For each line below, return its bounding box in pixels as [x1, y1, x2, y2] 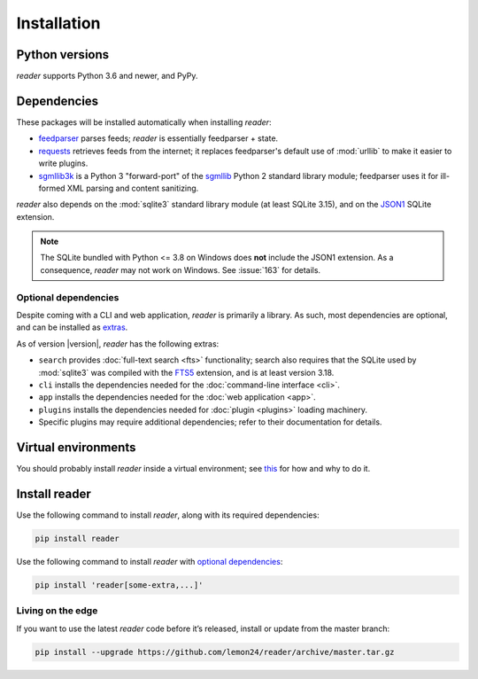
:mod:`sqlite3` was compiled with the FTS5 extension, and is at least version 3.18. [38, 367, 335, 378]
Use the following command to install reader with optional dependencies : [16, 556, 283, 566]
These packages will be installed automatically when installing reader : [16, 116, 272, 128]
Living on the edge [16, 605, 98, 617]
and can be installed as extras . [16, 322, 128, 332]
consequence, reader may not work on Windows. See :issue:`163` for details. [40, 264, 321, 275]
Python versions [16, 47, 110, 62]
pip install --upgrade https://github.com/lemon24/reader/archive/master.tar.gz [35, 647, 395, 657]
